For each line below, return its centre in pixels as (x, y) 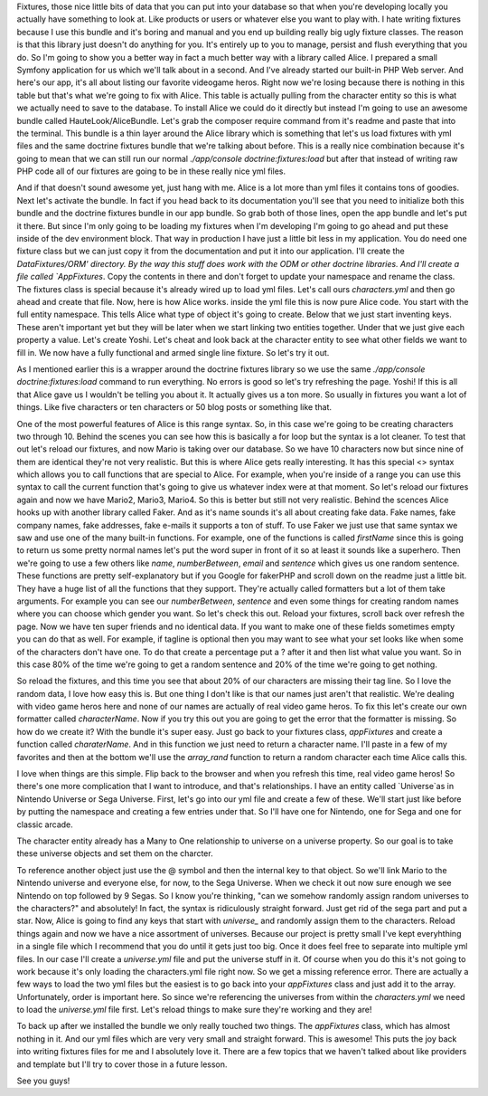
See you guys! (43, 1081)
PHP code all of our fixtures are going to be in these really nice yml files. (151, 171)
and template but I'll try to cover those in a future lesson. (122, 1064)
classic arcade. (45, 824)
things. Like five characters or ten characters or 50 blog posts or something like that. (174, 407)
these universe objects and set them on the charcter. (115, 853)
